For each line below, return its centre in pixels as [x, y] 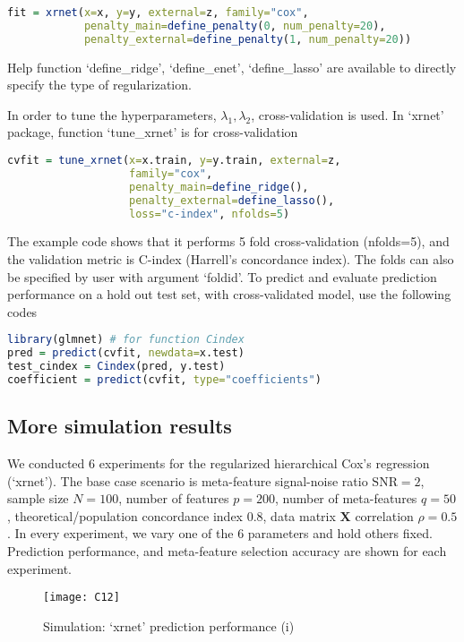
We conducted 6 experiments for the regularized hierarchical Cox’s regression [219, 463]
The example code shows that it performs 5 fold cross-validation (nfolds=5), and [228, 241]
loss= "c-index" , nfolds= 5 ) [210, 214]
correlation [384, 515]
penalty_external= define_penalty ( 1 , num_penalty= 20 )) [248, 39]
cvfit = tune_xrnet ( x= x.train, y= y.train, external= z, [174, 160]
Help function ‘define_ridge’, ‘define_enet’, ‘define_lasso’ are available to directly [232, 67]
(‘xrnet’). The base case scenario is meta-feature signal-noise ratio [188, 480]
